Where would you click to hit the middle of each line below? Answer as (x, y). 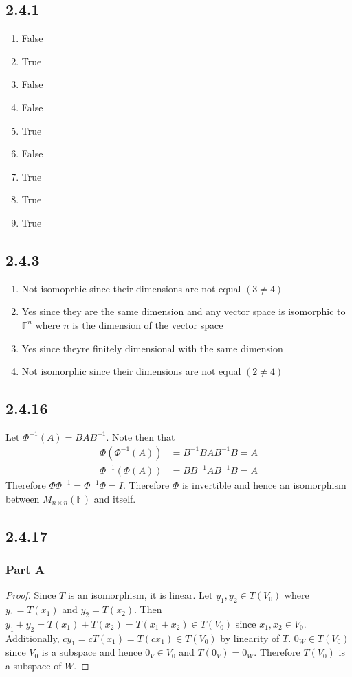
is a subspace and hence (92, 652)
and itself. (115, 498)
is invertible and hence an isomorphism (264, 485)
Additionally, (33, 638)
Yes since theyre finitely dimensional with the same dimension (152, 348)
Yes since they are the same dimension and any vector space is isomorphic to (184, 311)
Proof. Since (31, 595)
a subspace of (34, 666)
